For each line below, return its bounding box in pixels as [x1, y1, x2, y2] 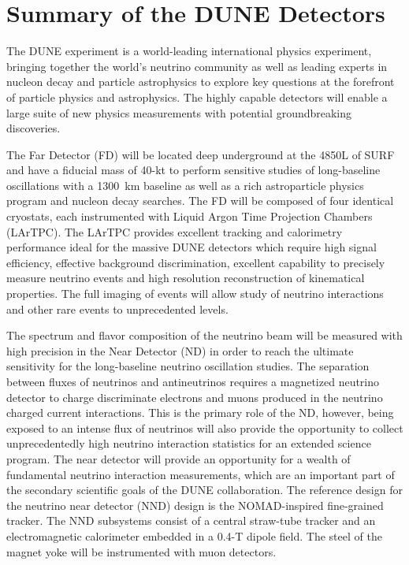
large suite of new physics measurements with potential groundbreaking [6, 104, 352, 121]
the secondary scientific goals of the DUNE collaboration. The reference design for [6, 481, 403, 498]
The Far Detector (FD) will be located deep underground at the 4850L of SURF [6, 146, 395, 162]
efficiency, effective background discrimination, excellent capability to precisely [6, 254, 385, 270]
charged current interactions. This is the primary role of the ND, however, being [6, 404, 394, 421]
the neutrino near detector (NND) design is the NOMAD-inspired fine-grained [6, 496, 384, 513]
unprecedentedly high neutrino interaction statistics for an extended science [6, 435, 371, 452]
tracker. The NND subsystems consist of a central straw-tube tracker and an [6, 512, 376, 529]
